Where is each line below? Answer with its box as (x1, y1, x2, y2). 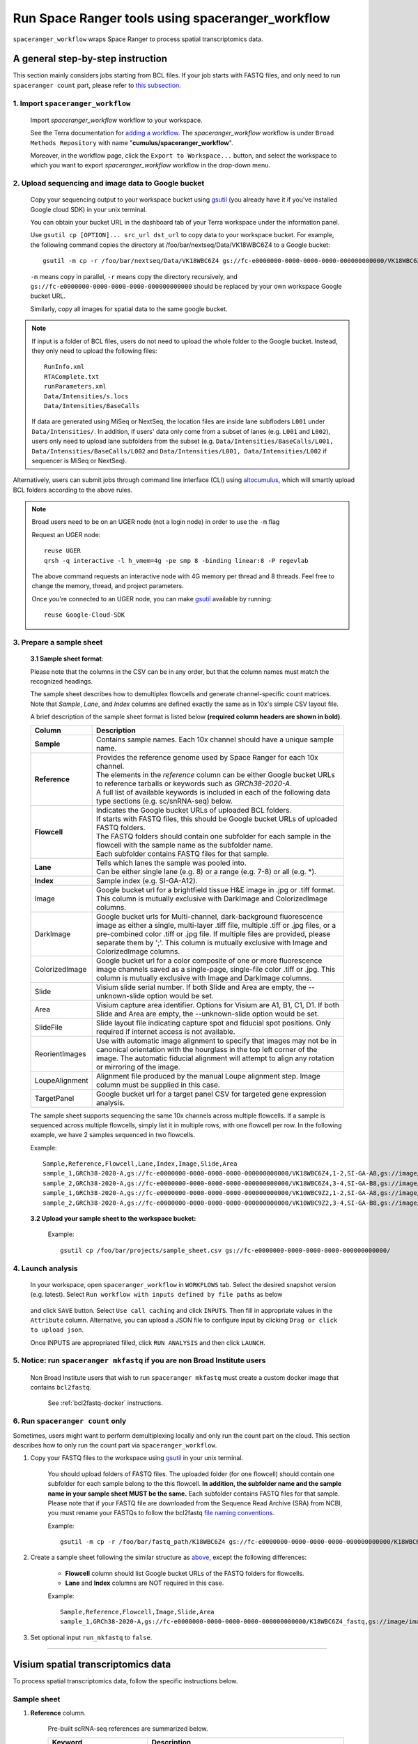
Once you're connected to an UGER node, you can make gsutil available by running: (31, 594, 272, 603)
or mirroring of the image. (95, 1062, 180, 1072)
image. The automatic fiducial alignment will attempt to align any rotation (95, 1053, 334, 1063)
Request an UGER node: (31, 530, 101, 539)
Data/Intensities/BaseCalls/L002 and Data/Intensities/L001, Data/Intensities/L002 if (31, 446, 327, 455)
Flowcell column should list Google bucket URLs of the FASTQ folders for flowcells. (65, 1569, 304, 1577)
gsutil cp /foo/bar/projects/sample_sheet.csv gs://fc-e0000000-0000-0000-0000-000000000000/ (60, 1246, 391, 1254)
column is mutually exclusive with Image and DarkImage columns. (95, 973, 312, 983)
